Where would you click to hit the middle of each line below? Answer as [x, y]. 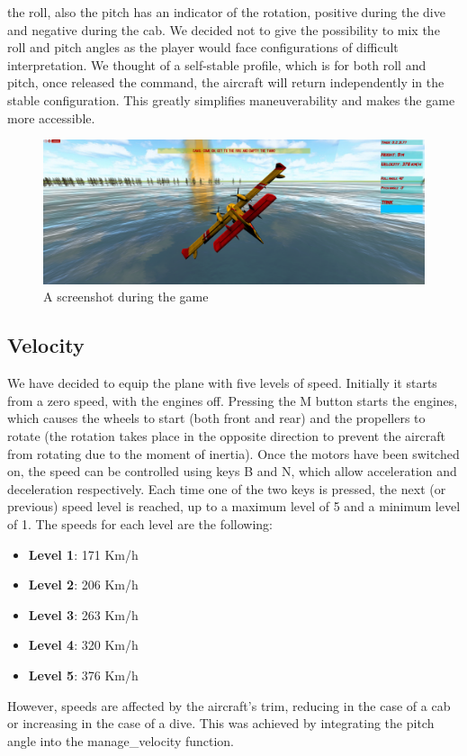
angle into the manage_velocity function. [121, 740]
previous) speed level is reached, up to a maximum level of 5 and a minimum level [234, 506]
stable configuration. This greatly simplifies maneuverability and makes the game [231, 99]
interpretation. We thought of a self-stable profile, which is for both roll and [217, 64]
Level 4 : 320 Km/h [83, 645]
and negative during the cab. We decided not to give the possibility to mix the [224, 29]
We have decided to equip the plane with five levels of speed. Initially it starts [222, 383]
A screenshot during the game [126, 297]
